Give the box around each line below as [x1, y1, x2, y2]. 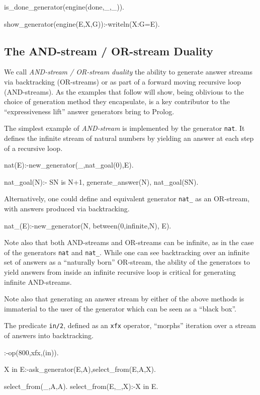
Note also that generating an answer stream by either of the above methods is [4, 293, 244, 304]
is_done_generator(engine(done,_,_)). [4, 2, 124, 12]
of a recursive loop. [4, 142, 63, 153]
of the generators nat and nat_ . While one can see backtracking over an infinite [4, 247, 249, 257]
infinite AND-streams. [4, 276, 72, 287]
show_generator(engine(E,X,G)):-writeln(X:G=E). [4, 18, 160, 29]
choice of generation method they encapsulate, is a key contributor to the [4, 96, 230, 107]
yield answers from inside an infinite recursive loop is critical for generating [4, 267, 236, 277]
